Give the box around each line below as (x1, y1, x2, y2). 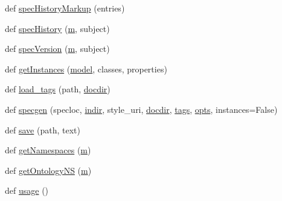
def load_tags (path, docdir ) (5, 83, 111, 95)
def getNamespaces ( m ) (5, 144, 91, 156)
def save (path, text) (5, 123, 80, 136)
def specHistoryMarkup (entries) (5, 2, 125, 14)
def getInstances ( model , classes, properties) (5, 62, 167, 75)
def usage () (5, 184, 49, 197)
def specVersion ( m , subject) (5, 42, 110, 55)
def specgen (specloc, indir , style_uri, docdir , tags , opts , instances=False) (5, 103, 278, 115)
